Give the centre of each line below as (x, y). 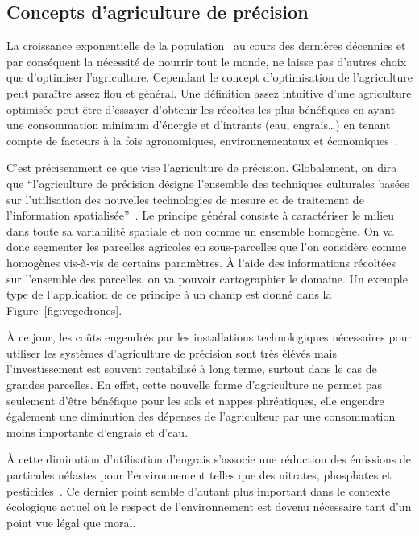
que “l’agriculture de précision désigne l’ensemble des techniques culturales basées (208, 183)
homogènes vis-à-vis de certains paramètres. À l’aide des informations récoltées (201, 262)
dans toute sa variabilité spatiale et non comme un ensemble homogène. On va (200, 230)
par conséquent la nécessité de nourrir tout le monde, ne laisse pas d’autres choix (207, 61)
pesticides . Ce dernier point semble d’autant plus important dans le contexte (199, 490)
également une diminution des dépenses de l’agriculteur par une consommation (201, 416)
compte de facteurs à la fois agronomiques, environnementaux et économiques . (202, 140)
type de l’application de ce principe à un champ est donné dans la (169, 294)
